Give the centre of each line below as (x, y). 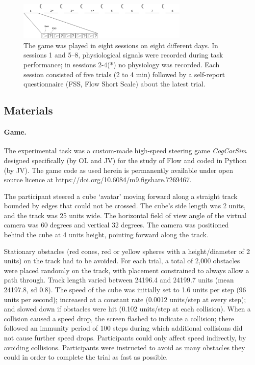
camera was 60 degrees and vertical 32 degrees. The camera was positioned (116, 225)
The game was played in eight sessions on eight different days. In (121, 45)
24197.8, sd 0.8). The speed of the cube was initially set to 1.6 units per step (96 (125, 290)
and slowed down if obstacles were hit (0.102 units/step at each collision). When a (127, 309)
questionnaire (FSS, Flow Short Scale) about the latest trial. (115, 84)
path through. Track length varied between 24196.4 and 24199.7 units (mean (119, 280)
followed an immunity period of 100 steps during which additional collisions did (123, 328)
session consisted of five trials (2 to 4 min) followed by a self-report (124, 74)
